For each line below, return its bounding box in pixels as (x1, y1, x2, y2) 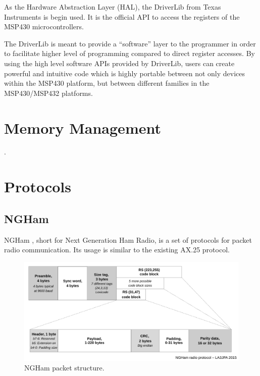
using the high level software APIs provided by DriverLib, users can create (4, 58, 235, 68)
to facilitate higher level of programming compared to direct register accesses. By (4, 48, 255, 59)
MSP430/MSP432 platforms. (4, 87, 93, 98)
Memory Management (4, 117, 161, 138)
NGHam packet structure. (24, 362, 105, 373)
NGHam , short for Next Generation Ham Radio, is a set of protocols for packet (4, 234, 252, 245)
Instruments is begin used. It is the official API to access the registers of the (4, 11, 240, 22)
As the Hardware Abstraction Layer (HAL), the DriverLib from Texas (4, 2, 221, 12)
